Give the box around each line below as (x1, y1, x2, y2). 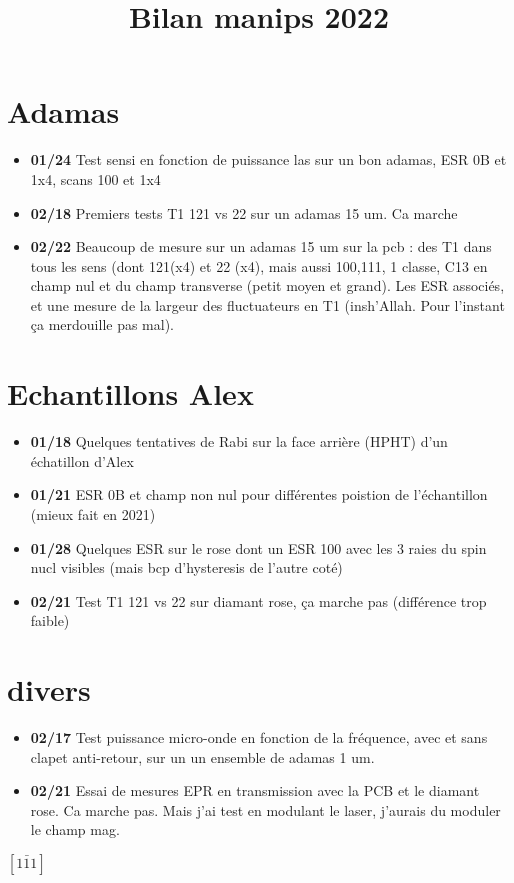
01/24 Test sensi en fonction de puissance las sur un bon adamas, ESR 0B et (30, 149, 507, 170)
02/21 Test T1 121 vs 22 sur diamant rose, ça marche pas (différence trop (30, 590, 487, 611)
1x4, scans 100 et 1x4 (30, 168, 161, 189)
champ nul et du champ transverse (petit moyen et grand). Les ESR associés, (30, 275, 505, 296)
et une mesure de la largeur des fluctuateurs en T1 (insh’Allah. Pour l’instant (30, 294, 505, 315)
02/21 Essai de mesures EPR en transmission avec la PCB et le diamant (30, 780, 480, 801)
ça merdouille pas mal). (30, 314, 175, 335)
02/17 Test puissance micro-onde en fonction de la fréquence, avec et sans (30, 727, 488, 748)
